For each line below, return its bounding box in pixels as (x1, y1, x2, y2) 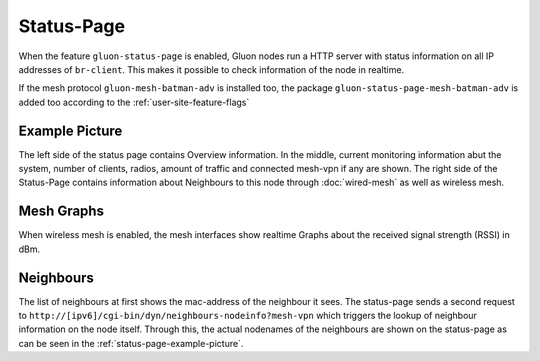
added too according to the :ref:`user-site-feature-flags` (18, 96, 250, 108)
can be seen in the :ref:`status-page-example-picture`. (18, 337, 244, 349)
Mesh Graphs (18, 203, 105, 220)
